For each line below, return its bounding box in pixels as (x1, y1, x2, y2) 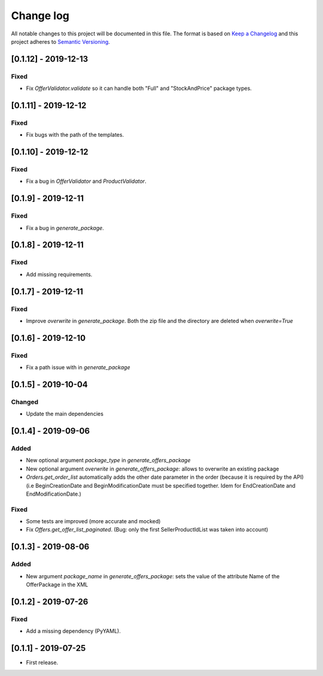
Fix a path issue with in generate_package (26, 364, 130, 371)
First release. (26, 659, 59, 666)
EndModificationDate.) (26, 490, 82, 497)
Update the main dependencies (26, 411, 104, 418)
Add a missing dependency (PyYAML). (26, 627, 121, 635)
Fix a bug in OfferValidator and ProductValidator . (26, 177, 147, 185)
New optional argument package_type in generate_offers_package (26, 457, 191, 464)
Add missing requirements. (26, 270, 93, 278)
